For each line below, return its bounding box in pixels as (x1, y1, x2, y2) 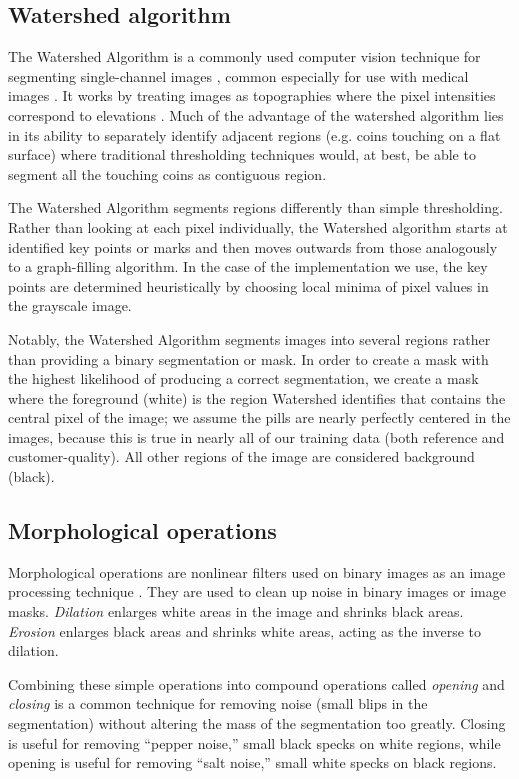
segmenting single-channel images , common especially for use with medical (8, 65, 469, 86)
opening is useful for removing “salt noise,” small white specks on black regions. (8, 752, 497, 773)
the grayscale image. (8, 295, 132, 316)
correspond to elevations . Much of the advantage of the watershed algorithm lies (8, 104, 504, 125)
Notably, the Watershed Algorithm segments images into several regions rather (8, 328, 491, 349)
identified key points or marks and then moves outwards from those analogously (8, 236, 498, 257)
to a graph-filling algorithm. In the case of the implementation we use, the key (8, 256, 488, 277)
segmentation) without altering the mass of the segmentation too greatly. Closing (8, 713, 506, 734)
